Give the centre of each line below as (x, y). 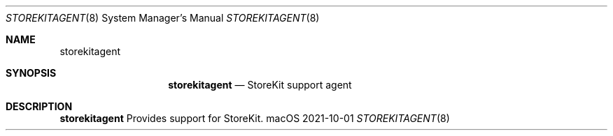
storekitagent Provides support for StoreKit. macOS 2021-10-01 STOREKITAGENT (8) (255, 118)
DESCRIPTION (39, 106)
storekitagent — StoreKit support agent (260, 85)
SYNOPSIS (31, 73)
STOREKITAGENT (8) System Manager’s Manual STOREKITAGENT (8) (163, 18)
